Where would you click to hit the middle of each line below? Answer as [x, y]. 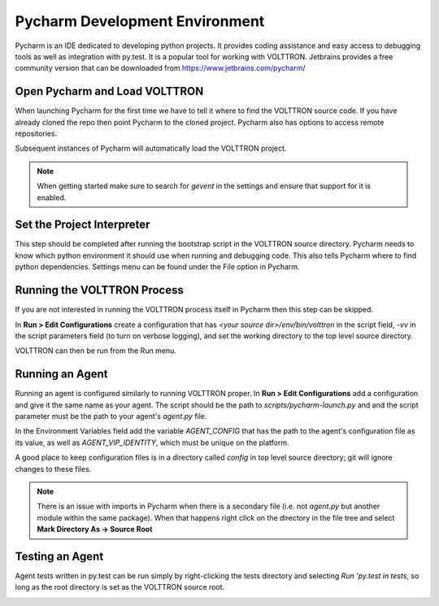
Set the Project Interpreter [83, 225]
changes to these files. [53, 469]
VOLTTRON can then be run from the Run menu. [96, 351]
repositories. [36, 133]
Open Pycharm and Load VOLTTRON [109, 92]
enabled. [52, 197]
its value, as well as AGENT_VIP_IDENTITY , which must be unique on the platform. [152, 443]
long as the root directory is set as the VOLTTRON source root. [120, 587]
